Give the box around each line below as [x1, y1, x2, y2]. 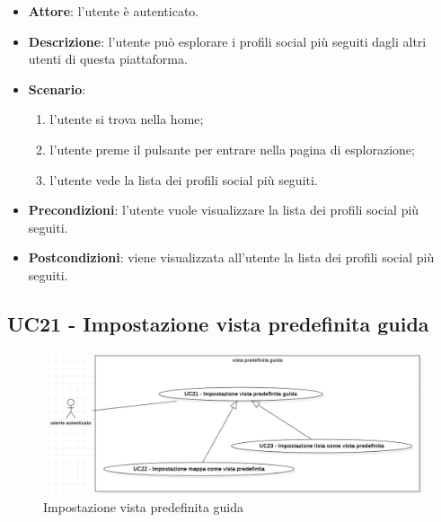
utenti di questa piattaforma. [28, 49, 188, 68]
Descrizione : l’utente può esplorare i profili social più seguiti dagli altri [28, 31, 427, 50]
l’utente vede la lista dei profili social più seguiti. [49, 170, 318, 189]
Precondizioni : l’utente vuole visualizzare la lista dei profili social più [28, 200, 419, 219]
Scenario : [28, 79, 86, 98]
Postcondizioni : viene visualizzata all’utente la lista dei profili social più [28, 248, 435, 267]
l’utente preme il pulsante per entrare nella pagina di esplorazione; [49, 139, 415, 158]
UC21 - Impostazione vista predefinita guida [7, 309, 429, 337]
